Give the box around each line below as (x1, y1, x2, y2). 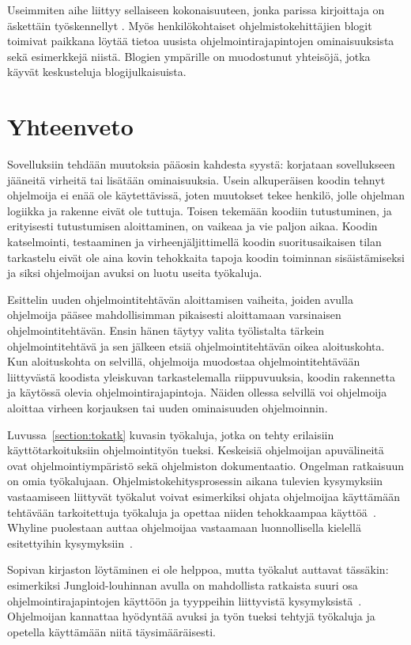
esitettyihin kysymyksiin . (7, 534, 133, 551)
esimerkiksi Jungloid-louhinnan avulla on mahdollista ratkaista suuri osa (7, 576, 358, 593)
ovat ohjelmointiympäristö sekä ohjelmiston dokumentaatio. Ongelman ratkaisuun (7, 457, 405, 473)
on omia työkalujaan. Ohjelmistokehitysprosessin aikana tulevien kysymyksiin (7, 472, 383, 489)
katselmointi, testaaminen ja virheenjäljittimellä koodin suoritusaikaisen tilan (7, 233, 382, 250)
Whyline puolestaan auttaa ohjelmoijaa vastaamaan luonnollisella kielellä (7, 519, 361, 536)
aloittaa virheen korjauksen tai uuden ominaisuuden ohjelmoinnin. (7, 400, 328, 415)
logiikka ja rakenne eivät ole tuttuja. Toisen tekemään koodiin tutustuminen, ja (7, 202, 392, 218)
